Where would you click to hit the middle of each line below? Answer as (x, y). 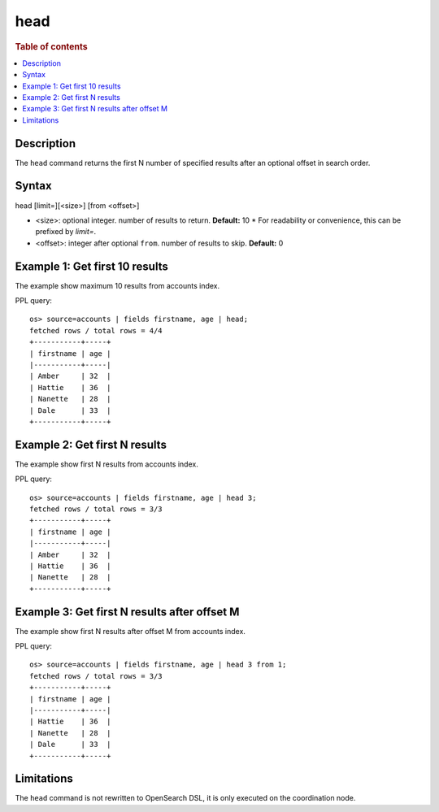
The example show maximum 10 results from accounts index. (117, 285)
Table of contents (52, 46)
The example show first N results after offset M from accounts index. (130, 631)
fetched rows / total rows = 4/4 (96, 330)
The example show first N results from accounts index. (106, 464)
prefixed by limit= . (66, 232)
